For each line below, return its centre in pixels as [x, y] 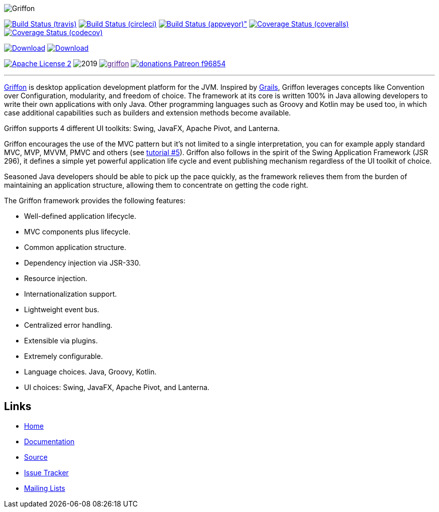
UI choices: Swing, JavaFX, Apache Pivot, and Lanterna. [117, 387]
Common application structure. [75, 247]
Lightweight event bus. [62, 309]
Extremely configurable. [64, 356]
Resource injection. [56, 278]
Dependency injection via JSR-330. [82, 263]
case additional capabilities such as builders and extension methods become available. [148, 113]
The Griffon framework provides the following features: [95, 201]
